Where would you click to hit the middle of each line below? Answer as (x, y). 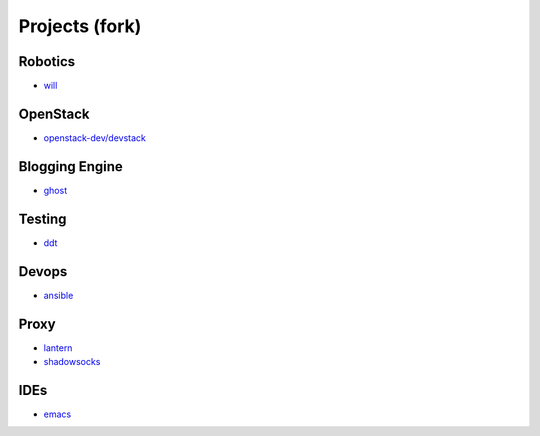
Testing (42, 218)
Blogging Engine (71, 166)
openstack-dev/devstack (95, 137)
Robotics (47, 61)
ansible (58, 295)
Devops (43, 271)
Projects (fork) (80, 26)
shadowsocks (72, 361)
